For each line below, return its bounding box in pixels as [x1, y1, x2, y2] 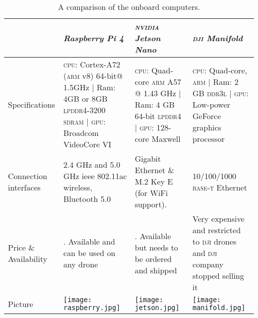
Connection [8, 170, 48, 182]
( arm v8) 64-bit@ [63, 70, 123, 81]
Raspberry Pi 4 [63, 32, 124, 44]
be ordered [134, 253, 172, 264]
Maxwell [151, 132, 181, 144]
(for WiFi [134, 187, 168, 198]
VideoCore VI [63, 138, 112, 150]
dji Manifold [192, 32, 243, 44]
